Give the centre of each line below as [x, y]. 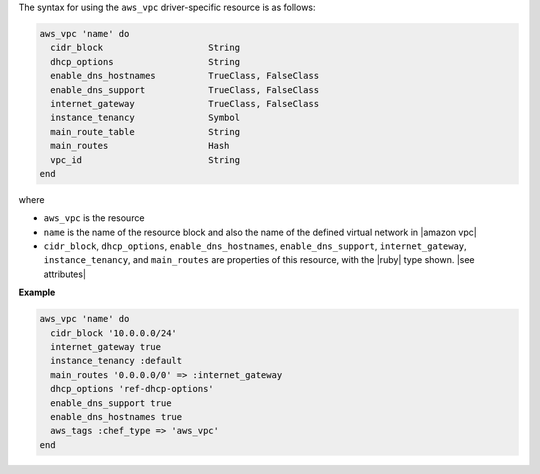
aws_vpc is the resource [94, 218]
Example [37, 292]
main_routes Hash [140, 146]
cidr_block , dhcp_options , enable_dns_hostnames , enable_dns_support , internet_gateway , [255, 246]
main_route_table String [145, 131]
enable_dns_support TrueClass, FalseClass [185, 89]
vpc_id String [145, 159]
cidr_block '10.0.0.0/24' [113, 333]
